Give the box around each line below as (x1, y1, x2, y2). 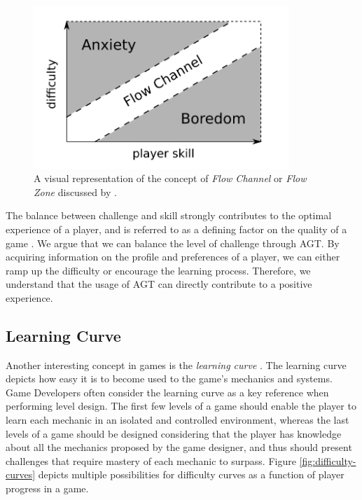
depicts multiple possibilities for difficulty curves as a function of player (38, 467, 344, 482)
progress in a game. (6, 481, 89, 496)
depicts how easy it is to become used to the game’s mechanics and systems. (6, 371, 333, 386)
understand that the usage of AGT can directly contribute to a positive (6, 277, 312, 291)
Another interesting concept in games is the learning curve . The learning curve (6, 357, 347, 372)
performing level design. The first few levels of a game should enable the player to (6, 398, 356, 413)
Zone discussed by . (34, 184, 117, 199)
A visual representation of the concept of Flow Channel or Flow (34, 171, 307, 186)
